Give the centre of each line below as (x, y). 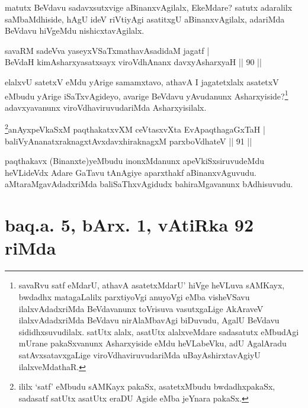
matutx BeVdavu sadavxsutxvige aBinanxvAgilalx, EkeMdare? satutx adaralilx (149, 7)
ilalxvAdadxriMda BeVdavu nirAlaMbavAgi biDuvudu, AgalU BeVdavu (149, 320)
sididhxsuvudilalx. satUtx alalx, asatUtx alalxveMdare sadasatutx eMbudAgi (159, 331)
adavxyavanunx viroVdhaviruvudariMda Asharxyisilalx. (106, 107)
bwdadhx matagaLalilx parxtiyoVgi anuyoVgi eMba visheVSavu (134, 296)
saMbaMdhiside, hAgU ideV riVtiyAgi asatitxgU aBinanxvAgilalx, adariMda (145, 19)
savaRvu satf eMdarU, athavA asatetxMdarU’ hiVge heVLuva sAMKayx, (152, 285)
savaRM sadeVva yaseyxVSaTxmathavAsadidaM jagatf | (107, 50)
